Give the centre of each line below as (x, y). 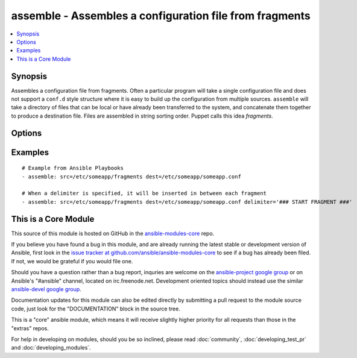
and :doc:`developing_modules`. (51, 348)
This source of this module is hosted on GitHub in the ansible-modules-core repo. (113, 233)
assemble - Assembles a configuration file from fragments (161, 16)
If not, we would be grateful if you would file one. (72, 261)
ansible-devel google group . (46, 289)
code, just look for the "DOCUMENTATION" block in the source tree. (96, 309)
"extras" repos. (30, 328)
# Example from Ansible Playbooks (73, 168)
